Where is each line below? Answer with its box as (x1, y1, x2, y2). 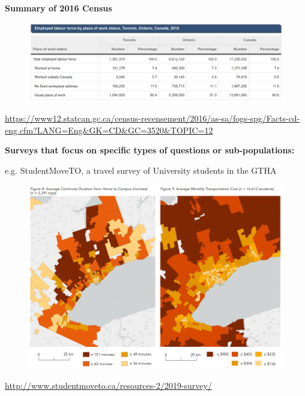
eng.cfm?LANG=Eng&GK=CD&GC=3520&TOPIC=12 (5, 123, 213, 136)
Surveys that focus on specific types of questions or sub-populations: (5, 144, 295, 156)
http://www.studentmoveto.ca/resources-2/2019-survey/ (5, 379, 212, 391)
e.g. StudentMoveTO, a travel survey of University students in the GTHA (5, 164, 277, 177)
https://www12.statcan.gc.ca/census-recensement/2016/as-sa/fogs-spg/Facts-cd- (5, 112, 300, 125)
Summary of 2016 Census (5, 2, 112, 14)
